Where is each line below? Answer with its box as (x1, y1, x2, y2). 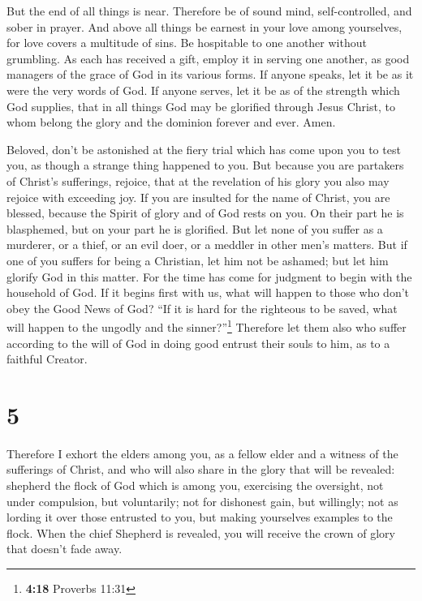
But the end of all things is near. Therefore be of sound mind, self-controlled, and (6, 2, 412, 19)
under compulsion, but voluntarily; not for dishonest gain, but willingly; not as (6, 492, 398, 509)
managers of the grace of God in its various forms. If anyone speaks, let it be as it (6, 66, 414, 83)
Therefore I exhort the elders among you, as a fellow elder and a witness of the (6, 444, 398, 461)
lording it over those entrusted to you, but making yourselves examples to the (6, 509, 393, 526)
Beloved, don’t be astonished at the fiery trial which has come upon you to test (6, 140, 401, 157)
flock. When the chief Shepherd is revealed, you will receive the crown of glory (6, 524, 395, 541)
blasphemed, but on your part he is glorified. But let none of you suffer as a (6, 220, 383, 237)
